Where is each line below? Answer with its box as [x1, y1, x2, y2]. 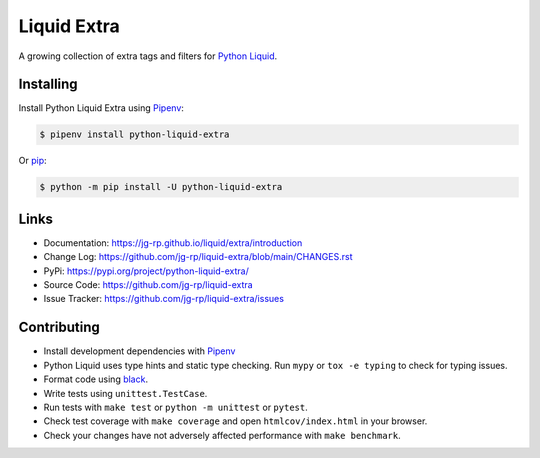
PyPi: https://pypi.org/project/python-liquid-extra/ [43, 265, 250, 277]
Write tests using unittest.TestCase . [43, 387, 208, 399]
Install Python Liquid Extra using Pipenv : [18, 102, 185, 114]
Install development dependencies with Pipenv [43, 345, 236, 357]
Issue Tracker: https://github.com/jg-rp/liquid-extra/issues [43, 293, 285, 305]
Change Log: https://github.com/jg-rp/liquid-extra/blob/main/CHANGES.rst [43, 251, 353, 263]
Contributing [18, 319, 100, 336]
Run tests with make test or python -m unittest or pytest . [43, 401, 309, 413]
